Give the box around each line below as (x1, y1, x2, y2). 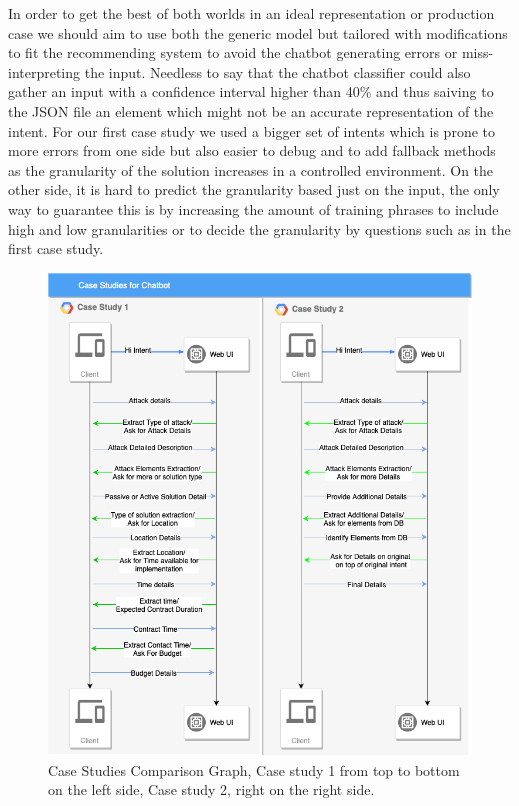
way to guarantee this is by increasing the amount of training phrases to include (8, 198, 499, 219)
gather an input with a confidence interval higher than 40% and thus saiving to (8, 81, 494, 102)
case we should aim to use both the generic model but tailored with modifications (8, 22, 508, 43)
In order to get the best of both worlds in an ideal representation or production (8, 3, 495, 23)
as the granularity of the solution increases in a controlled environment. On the (8, 159, 494, 180)
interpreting (8, 61, 81, 82)
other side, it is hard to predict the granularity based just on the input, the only (8, 179, 500, 200)
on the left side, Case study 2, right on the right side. (48, 779, 375, 800)
